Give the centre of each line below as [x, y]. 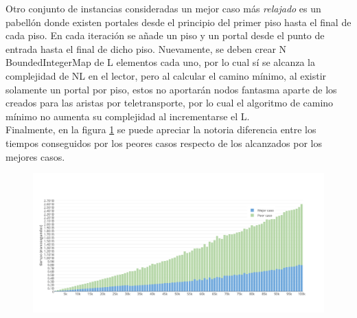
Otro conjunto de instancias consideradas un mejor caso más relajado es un [163, 8]
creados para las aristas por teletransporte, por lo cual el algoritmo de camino [170, 103]
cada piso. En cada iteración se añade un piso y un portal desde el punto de [165, 35]
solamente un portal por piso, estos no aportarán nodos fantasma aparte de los [171, 89]
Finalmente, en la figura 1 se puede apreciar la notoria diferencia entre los [161, 129]
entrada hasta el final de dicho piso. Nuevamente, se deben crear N [146, 48]
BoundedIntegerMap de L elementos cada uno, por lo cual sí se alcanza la [160, 62]
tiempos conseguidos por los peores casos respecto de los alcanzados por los [164, 143]
